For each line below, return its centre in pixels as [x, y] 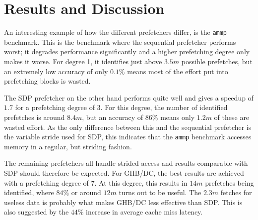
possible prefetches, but [217, 61]
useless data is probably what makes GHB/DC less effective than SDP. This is [123, 202]
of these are [232, 117]
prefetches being [229, 182]
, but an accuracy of [113, 117]
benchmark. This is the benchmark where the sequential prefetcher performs [120, 42]
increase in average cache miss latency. [144, 212]
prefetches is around [34, 117]
